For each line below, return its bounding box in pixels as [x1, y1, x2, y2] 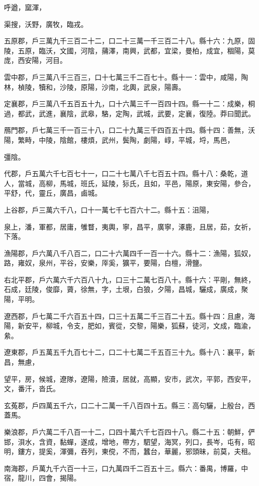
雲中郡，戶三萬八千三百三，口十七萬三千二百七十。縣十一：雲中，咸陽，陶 [4, 71, 248, 82]
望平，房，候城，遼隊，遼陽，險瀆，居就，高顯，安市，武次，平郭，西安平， [4, 373, 255, 384]
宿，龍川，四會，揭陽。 [4, 473, 81, 483]
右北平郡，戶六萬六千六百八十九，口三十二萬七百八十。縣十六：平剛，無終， [4, 274, 255, 284]
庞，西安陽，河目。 [4, 55, 67, 65]
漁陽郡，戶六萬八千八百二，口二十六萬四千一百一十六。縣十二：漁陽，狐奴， [4, 247, 255, 258]
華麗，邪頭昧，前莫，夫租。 [164, 446, 255, 457]
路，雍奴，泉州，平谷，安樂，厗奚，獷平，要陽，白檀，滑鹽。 [4, 257, 206, 268]
